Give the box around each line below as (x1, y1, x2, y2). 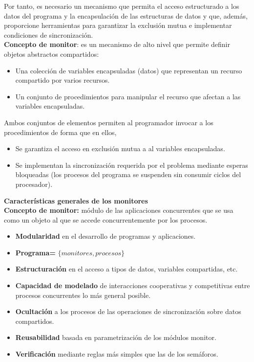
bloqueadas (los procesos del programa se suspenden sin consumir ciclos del (15, 169, 241, 180)
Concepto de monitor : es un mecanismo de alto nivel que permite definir (4, 39, 230, 49)
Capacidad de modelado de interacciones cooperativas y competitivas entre (15, 280, 250, 291)
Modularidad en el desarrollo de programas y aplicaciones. (15, 231, 196, 241)
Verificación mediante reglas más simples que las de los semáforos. (15, 349, 218, 359)
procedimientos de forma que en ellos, (4, 127, 117, 137)
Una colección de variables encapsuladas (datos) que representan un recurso (15, 65, 242, 75)
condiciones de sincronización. (4, 29, 93, 40)
